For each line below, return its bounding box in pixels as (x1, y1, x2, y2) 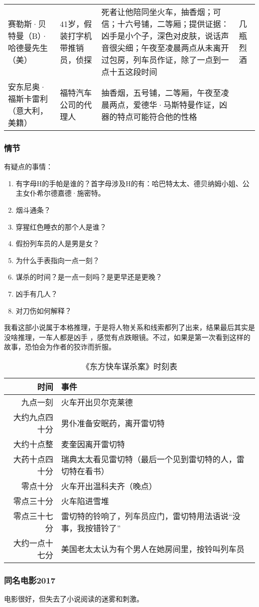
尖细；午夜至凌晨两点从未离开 (117, 42, 229, 53)
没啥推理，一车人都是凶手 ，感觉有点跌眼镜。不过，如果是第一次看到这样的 (4, 331, 251, 342)
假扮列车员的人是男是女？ (15, 238, 100, 249)
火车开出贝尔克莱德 (61, 396, 133, 408)
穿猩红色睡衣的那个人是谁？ (15, 221, 107, 232)
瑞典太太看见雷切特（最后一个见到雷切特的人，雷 (61, 453, 245, 465)
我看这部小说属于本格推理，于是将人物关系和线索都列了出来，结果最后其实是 (4, 322, 255, 332)
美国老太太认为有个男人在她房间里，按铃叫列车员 (61, 543, 245, 555)
